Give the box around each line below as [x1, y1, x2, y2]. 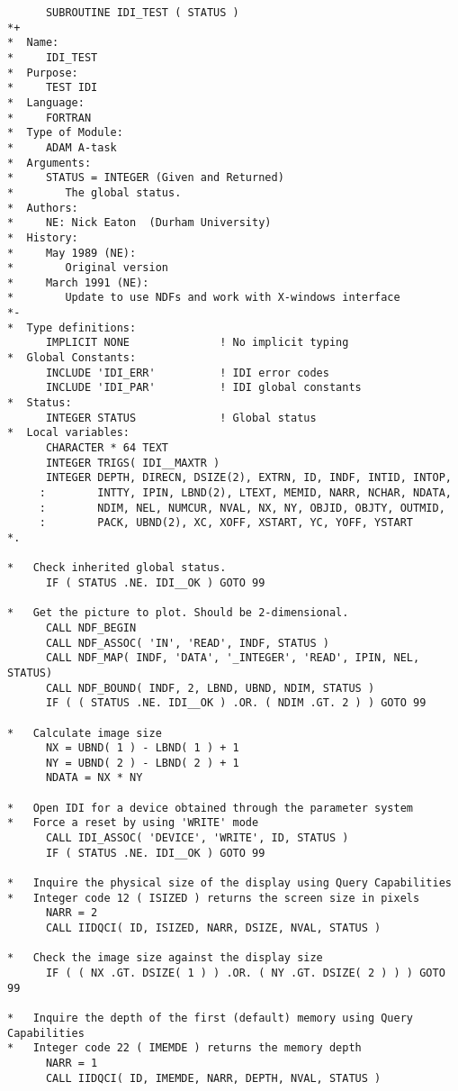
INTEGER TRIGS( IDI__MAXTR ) [45, 456, 220, 469]
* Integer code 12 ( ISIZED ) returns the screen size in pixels [7, 891, 420, 905]
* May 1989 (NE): [7, 246, 137, 259]
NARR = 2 [45, 906, 98, 920]
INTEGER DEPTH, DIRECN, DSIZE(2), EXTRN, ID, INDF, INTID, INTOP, [45, 471, 452, 485]
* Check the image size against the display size [7, 951, 323, 965]
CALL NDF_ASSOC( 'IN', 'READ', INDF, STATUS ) [45, 636, 329, 650]
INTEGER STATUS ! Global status [45, 411, 317, 424]
